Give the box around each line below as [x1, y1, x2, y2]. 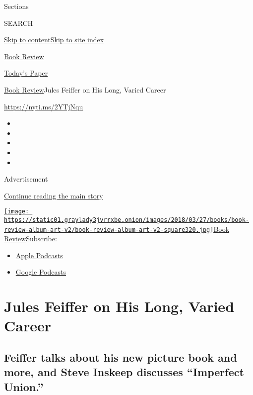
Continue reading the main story [4, 190, 103, 200]
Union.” [4, 379, 44, 394]
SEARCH [4, 17, 33, 28]
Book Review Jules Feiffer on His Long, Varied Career [4, 84, 166, 95]
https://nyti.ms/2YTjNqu [4, 101, 83, 111]
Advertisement [4, 174, 48, 184]
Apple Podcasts [15, 250, 63, 260]
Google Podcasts [15, 267, 66, 277]
